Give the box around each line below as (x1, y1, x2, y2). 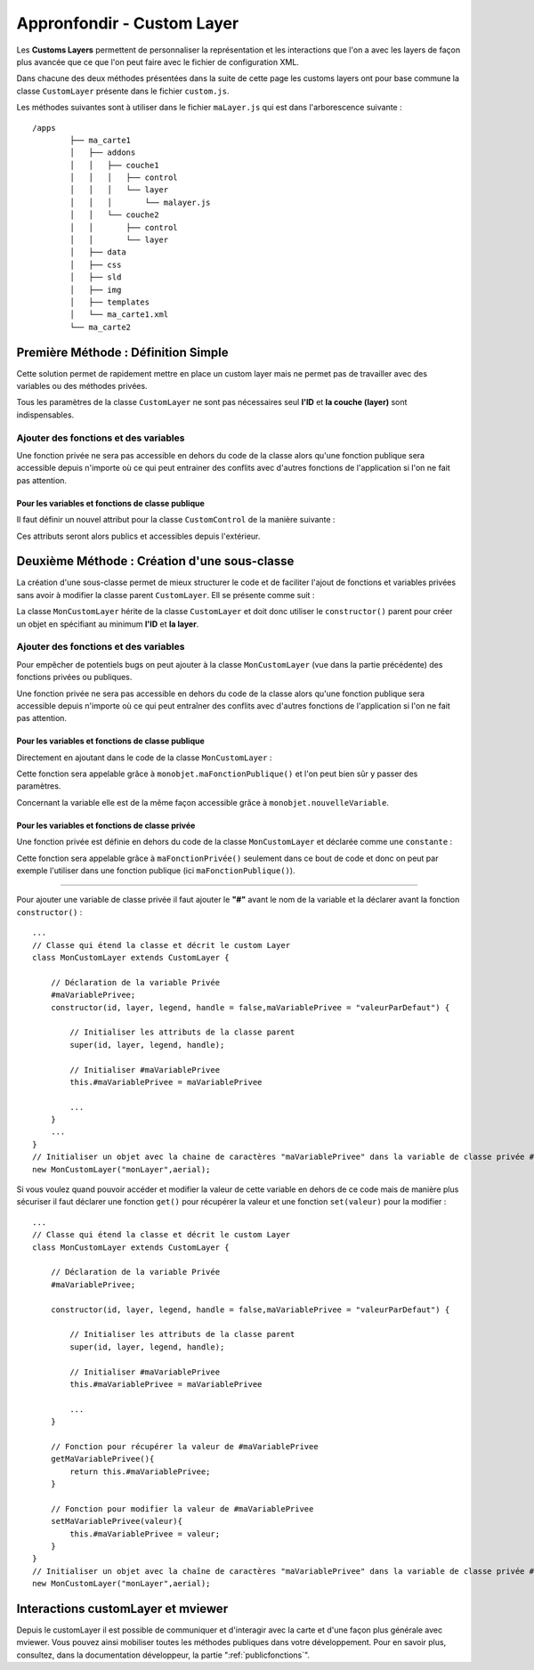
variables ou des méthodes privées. (16, 381, 148, 392)
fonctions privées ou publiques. (16, 672, 133, 683)
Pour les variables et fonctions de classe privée (16, 820, 196, 831)
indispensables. (16, 409, 75, 420)
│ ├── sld (69, 272, 122, 282)
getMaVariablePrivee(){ (50, 1454, 155, 1464)
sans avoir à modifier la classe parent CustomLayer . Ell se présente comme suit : (16, 589, 315, 600)
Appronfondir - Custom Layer (16, 13, 239, 33)
